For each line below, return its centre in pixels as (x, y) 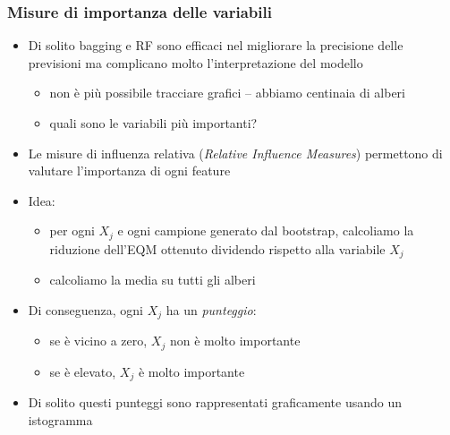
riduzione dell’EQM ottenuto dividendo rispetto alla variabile (217, 248)
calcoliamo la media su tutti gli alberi (153, 280)
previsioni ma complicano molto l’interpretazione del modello (195, 62)
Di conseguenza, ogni (86, 309)
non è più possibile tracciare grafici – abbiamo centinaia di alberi (227, 93)
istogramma (60, 419)
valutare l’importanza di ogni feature (129, 171)
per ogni (72, 230)
